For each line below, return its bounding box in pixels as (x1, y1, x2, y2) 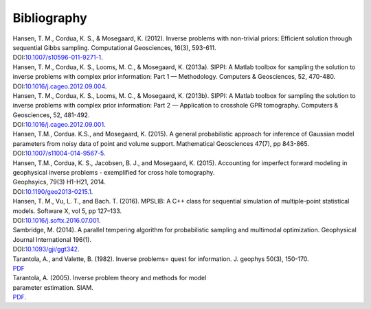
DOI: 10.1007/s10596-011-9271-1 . (12, 53, 103, 62)
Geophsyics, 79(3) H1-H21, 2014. (12, 178, 106, 186)
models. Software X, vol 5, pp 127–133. (12, 206, 122, 215)
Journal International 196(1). (12, 235, 92, 243)
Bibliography (12, 10, 87, 25)
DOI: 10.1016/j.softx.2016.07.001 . (12, 216, 101, 224)
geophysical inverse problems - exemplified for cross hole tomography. (12, 169, 215, 177)
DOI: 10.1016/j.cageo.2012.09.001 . (12, 121, 106, 129)
